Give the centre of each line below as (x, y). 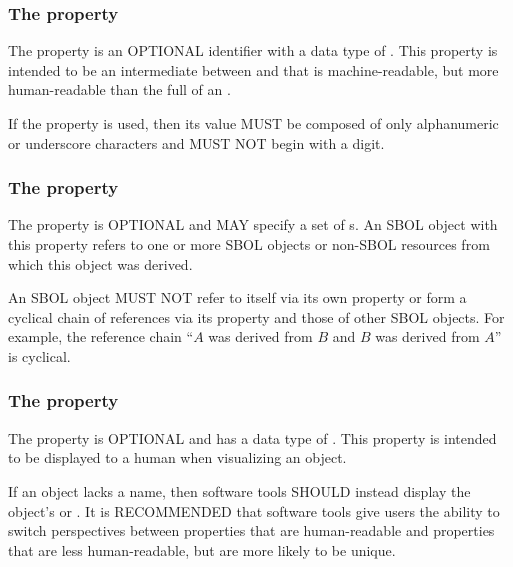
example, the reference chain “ (101, 336)
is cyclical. (39, 355)
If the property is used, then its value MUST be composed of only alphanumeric (253, 123)
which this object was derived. (100, 263)
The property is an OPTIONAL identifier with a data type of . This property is (253, 50)
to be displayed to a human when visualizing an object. (177, 457)
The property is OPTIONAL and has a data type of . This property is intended (252, 437)
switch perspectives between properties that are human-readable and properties (251, 530)
